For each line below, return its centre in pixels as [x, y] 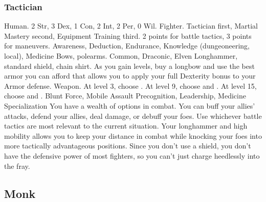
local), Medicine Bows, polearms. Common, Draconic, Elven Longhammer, [121, 56]
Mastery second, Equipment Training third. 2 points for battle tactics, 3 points [128, 35]
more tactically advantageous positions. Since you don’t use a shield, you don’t [128, 146]
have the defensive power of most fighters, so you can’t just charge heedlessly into [132, 155]
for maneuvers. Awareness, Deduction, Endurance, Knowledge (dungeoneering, [127, 46]
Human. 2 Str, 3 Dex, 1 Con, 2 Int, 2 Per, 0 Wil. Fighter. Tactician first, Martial [131, 26]
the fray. [17, 166]
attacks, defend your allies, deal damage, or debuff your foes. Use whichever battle [133, 116]
